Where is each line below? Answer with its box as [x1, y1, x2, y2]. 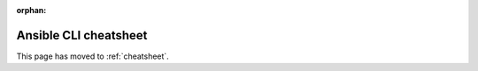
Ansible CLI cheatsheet [16, 27, 148, 43]
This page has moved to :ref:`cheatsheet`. [16, 51, 170, 61]
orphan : [16, 5, 47, 15]
